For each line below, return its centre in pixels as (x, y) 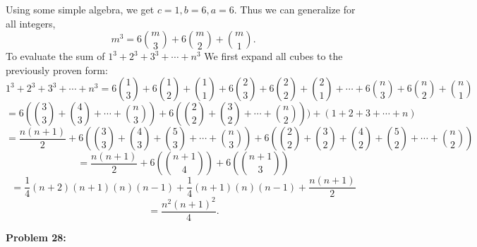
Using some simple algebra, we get (80, 9)
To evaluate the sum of (55, 56)
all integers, (31, 23)
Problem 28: (36, 237)
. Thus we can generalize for (295, 9)
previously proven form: (57, 70)
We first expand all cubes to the (273, 56)
